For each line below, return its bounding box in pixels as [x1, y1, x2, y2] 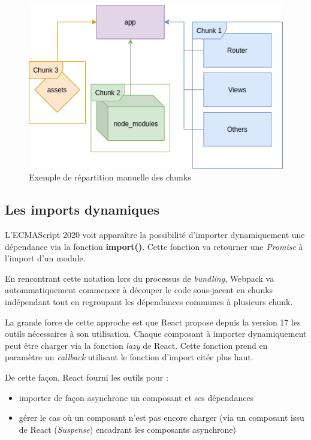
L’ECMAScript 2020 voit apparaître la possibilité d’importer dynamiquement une [5, 228, 305, 240]
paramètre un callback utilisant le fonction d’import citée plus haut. [5, 351, 253, 363]
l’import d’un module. [5, 252, 86, 264]
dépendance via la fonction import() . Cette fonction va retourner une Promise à [5, 240, 303, 252]
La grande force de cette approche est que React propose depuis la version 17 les [5, 315, 301, 328]
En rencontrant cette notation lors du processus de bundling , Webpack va [5, 272, 274, 284]
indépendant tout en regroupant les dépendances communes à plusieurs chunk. [5, 295, 293, 308]
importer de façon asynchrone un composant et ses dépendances [19, 391, 254, 403]
